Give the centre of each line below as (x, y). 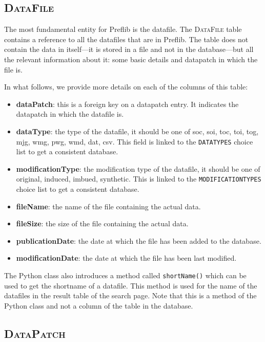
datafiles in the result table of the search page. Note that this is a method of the (130, 295)
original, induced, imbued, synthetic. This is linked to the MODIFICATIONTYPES (139, 179)
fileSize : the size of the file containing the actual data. (102, 223)
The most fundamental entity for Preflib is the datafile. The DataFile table (123, 29)
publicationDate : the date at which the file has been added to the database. (139, 240)
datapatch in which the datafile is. (70, 114)
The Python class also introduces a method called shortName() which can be (125, 275)
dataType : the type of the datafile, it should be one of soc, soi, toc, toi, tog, (137, 131)
